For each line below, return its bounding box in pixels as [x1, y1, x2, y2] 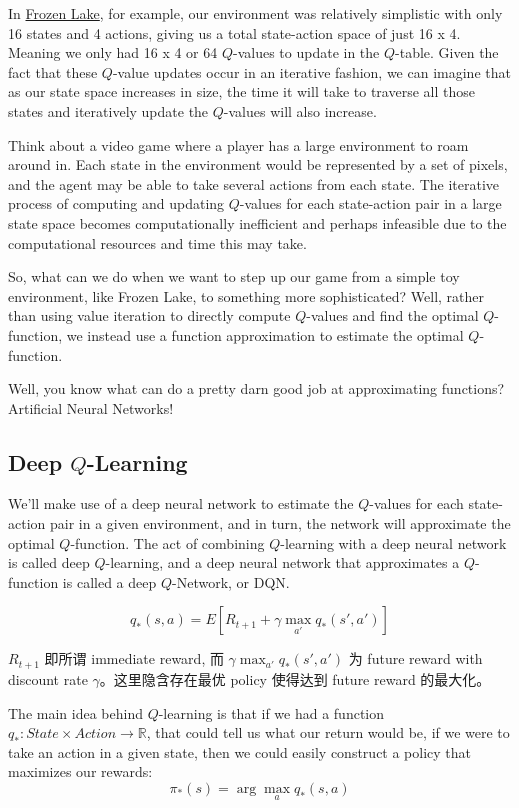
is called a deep [62, 571, 157, 592]
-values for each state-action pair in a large [239, 193, 502, 214]
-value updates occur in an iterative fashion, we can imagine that [112, 61, 511, 82]
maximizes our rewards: [8, 761, 153, 782]
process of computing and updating [8, 193, 225, 214]
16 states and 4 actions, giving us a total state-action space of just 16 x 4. [8, 22, 461, 43]
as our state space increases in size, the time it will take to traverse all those [8, 81, 475, 102]
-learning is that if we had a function [158, 702, 385, 723]
